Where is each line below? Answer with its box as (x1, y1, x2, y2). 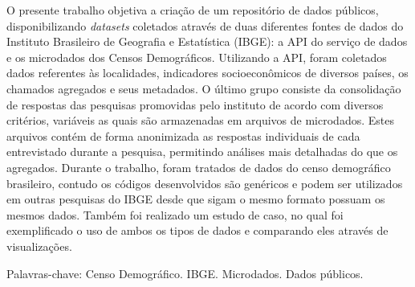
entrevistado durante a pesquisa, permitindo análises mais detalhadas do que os (6, 143, 398, 160)
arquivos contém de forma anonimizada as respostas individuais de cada (6, 127, 360, 144)
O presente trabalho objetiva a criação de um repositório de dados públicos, (6, 2, 379, 18)
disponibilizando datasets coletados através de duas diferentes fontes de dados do (6, 17, 404, 34)
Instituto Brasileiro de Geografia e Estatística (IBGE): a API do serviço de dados (6, 33, 408, 50)
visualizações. (6, 237, 72, 254)
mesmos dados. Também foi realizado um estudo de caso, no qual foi (6, 206, 344, 223)
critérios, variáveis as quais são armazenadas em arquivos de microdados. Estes (6, 112, 394, 129)
